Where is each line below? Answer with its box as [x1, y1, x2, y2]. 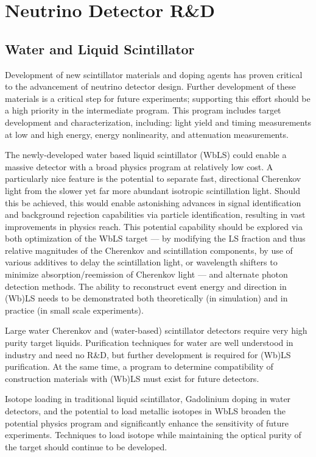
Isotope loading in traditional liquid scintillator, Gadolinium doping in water [5, 392, 291, 405]
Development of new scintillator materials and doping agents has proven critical [5, 68, 303, 81]
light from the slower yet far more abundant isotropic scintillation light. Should [5, 184, 301, 196]
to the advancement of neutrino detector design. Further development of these [5, 80, 296, 93]
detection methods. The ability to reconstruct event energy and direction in [5, 279, 287, 292]
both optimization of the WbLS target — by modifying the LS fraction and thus [5, 232, 306, 245]
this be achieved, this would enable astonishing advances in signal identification [5, 196, 301, 209]
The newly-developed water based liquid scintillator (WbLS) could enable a [5, 148, 287, 161]
